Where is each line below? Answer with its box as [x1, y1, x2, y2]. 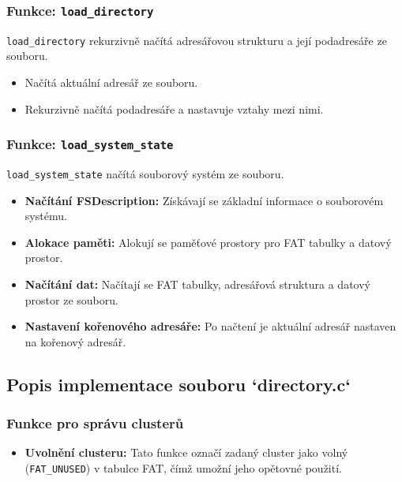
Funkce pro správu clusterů [6, 413, 184, 433]
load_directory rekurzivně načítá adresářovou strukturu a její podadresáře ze [6, 32, 387, 48]
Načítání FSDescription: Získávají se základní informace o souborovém [24, 192, 384, 208]
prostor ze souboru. [24, 291, 118, 308]
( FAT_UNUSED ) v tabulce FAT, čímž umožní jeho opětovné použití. [24, 460, 342, 476]
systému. [24, 207, 67, 224]
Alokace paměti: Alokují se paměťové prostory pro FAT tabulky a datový [24, 234, 392, 250]
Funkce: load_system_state [6, 134, 174, 154]
